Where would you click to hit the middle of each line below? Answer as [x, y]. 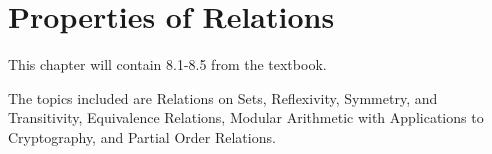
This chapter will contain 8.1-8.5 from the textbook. [167, 64]
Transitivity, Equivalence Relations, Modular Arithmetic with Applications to [246, 117]
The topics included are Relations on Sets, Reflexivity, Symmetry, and [223, 97]
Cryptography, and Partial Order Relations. [142, 136]
